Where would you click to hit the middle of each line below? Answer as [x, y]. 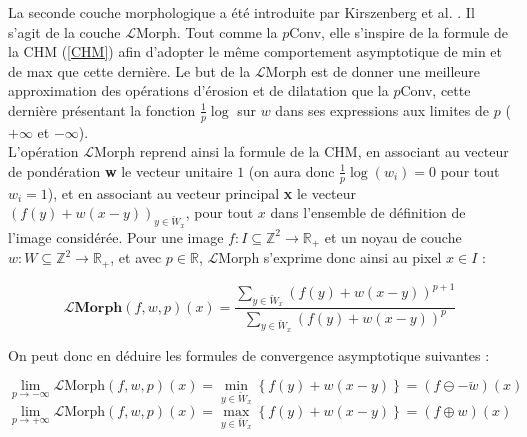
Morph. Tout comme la [206, 31]
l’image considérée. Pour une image [116, 236]
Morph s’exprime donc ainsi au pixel [330, 257]
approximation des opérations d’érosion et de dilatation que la [198, 90]
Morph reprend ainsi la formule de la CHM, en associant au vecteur [301, 151]
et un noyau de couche [393, 236]
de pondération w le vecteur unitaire [120, 170]
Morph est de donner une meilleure [373, 70]
